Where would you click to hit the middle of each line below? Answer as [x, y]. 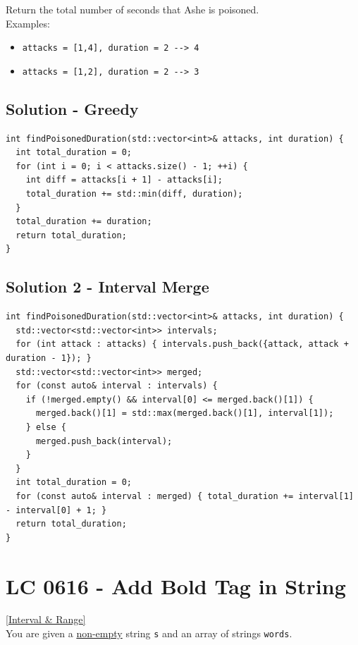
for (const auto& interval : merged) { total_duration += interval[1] [185, 496]
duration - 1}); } [49, 358]
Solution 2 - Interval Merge [107, 287]
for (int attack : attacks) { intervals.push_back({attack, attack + [182, 344]
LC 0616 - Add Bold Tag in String [176, 585]
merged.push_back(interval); [104, 441]
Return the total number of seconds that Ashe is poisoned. [132, 9]
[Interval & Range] [46, 619]
